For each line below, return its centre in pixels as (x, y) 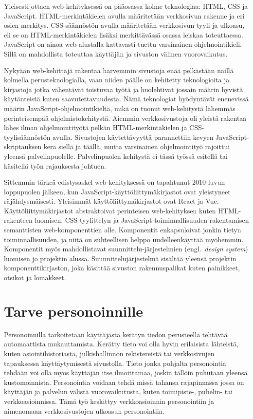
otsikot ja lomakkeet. (35, 277)
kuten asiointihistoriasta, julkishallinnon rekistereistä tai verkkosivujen (109, 353)
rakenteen (18, 220)
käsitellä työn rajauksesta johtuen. (55, 165)
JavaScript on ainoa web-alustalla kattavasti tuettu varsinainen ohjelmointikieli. (123, 44)
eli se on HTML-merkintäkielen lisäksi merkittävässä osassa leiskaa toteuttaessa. (124, 34)
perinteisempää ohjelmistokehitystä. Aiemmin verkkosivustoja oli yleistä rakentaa (125, 118)
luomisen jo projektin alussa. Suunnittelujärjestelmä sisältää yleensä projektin (120, 258)
